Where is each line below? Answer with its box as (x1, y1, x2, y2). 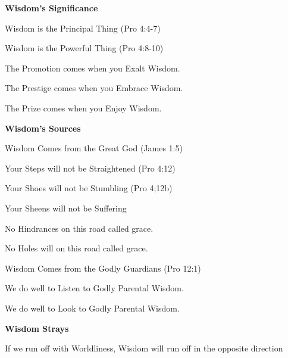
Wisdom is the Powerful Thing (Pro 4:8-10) (5, 42, 164, 54)
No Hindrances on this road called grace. (5, 222, 154, 234)
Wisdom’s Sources (5, 122, 81, 134)
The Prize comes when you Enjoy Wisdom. (5, 101, 162, 114)
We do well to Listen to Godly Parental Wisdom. (5, 282, 184, 294)
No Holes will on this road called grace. (5, 242, 148, 254)
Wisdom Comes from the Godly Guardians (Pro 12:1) (5, 262, 201, 274)
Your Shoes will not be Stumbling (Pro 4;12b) (5, 182, 173, 194)
